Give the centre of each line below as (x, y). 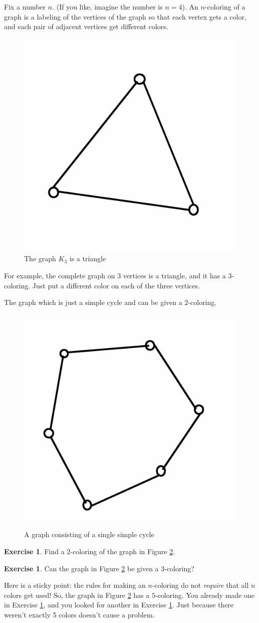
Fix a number (25, 7)
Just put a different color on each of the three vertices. (116, 285)
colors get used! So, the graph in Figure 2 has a (77, 595)
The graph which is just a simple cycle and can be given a (93, 302)
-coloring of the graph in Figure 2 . (123, 551)
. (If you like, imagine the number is (107, 7)
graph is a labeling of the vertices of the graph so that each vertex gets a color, (125, 16)
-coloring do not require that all (200, 585)
